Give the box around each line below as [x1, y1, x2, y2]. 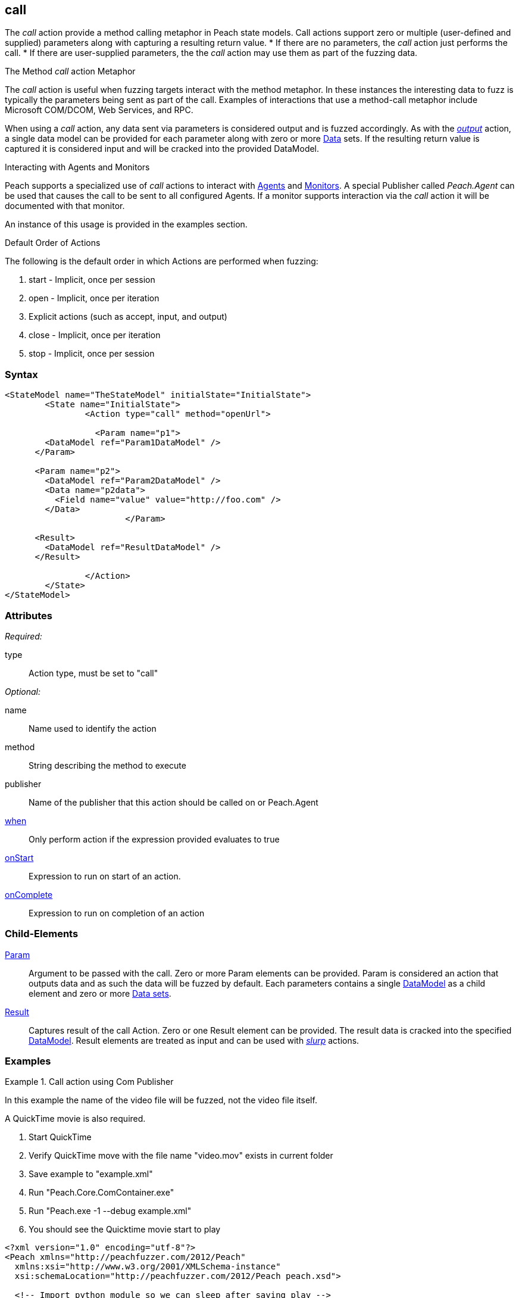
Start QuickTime [29, 1132, 92, 1143]
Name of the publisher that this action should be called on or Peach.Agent [29, 797, 318, 807]
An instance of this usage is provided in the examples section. [5, 219, 248, 230]
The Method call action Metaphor [5, 66, 136, 77]
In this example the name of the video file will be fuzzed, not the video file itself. [5, 1095, 317, 1106]
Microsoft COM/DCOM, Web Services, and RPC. [5, 105, 193, 116]
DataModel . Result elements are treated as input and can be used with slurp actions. [29, 1035, 359, 1046]
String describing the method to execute [29, 760, 186, 770]
